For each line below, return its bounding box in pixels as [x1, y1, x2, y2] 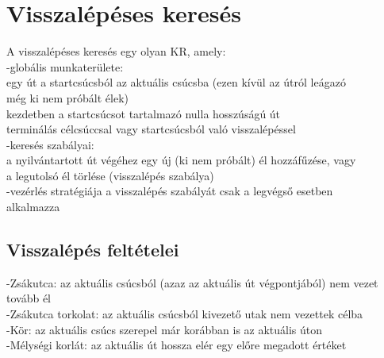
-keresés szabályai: [6, 136, 94, 152]
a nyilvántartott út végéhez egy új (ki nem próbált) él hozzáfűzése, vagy [6, 152, 356, 168]
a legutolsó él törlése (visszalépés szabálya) [6, 167, 214, 183]
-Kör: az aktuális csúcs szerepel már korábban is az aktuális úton [6, 321, 323, 337]
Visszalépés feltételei [6, 237, 179, 262]
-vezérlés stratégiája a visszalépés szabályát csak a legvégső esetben [6, 183, 333, 199]
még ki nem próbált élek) [6, 89, 129, 106]
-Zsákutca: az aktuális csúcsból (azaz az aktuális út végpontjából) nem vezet [6, 274, 378, 291]
